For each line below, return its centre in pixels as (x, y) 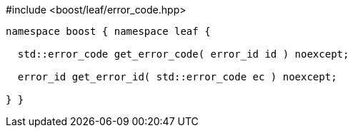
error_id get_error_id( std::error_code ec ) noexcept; (177, 77)
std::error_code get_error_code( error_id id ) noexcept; (183, 54)
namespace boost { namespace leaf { (108, 31)
